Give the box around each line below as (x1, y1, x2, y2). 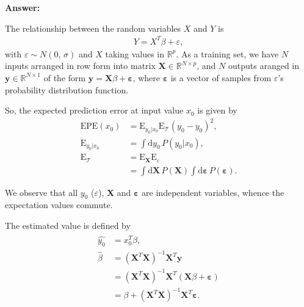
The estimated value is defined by (5, 219, 131, 231)
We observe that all (5, 186, 78, 198)
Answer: (5, 1, 40, 13)
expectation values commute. (5, 198, 113, 211)
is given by (197, 104, 237, 117)
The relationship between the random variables (5, 21, 181, 34)
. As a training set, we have (176, 47, 279, 60)
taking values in (105, 47, 164, 60)
